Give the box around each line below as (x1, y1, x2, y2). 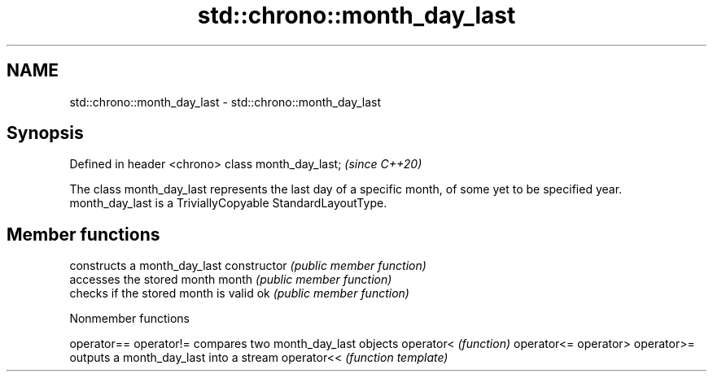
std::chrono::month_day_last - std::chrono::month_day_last (69, 94, 382, 109)
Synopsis (7, 123, 84, 144)
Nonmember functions (69, 311, 190, 326)
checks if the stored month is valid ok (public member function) (69, 286, 409, 301)
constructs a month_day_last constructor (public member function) (69, 259, 426, 273)
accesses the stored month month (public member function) (69, 272, 392, 287)
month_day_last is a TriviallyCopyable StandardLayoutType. (69, 196, 387, 211)
